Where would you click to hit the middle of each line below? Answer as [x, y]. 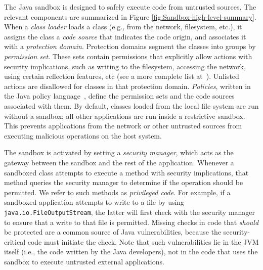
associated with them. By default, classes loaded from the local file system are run [131, 105]
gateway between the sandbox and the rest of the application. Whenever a [119, 162]
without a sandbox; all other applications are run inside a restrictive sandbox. [125, 116]
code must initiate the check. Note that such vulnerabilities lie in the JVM [143, 241]
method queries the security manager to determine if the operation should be [124, 182]
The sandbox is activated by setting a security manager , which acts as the [119, 152]
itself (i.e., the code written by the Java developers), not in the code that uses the [131, 252]
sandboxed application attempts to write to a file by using [94, 202]
